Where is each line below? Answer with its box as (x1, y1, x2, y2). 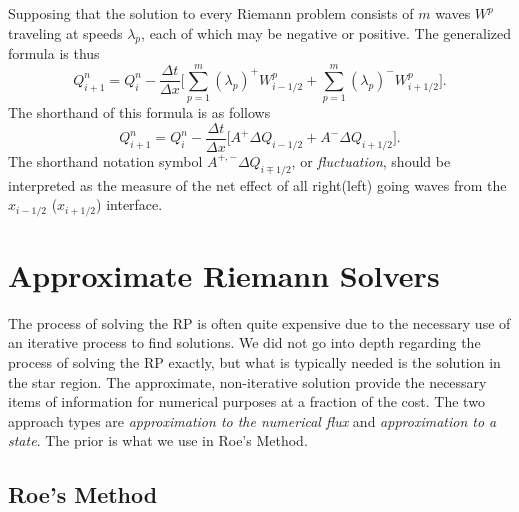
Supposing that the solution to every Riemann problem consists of (8, 3, 414, 23)
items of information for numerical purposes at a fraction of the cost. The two (8, 391, 485, 412)
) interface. (96, 194, 163, 215)
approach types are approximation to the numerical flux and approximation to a (8, 410, 497, 431)
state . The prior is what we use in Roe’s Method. (8, 430, 308, 451)
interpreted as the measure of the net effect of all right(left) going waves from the (8, 174, 507, 195)
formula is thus (8, 43, 100, 64)
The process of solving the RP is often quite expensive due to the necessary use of (8, 312, 511, 333)
